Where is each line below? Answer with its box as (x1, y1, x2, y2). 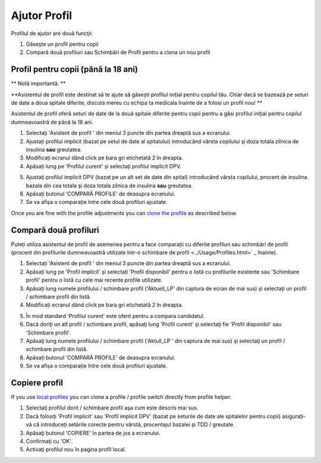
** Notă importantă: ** (11, 80, 66, 87)
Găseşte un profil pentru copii (26, 40, 99, 48)
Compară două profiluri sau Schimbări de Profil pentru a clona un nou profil (26, 49, 210, 56)
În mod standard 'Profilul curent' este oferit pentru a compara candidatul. (26, 312, 205, 319)
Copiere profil (11, 377, 64, 388)
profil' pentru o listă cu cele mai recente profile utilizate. (26, 276, 163, 284)
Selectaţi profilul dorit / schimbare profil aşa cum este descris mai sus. (26, 404, 199, 411)
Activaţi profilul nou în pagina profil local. (26, 446, 126, 453)
